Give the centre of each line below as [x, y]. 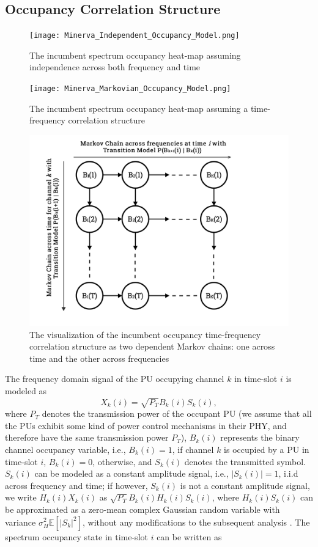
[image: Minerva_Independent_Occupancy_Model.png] [135, 36]
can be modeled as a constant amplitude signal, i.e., [131, 473]
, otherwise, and [122, 461]
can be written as [189, 536]
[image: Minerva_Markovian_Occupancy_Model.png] [130, 89]
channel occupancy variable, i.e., [65, 449]
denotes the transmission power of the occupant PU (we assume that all [177, 413]
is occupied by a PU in [267, 449]
